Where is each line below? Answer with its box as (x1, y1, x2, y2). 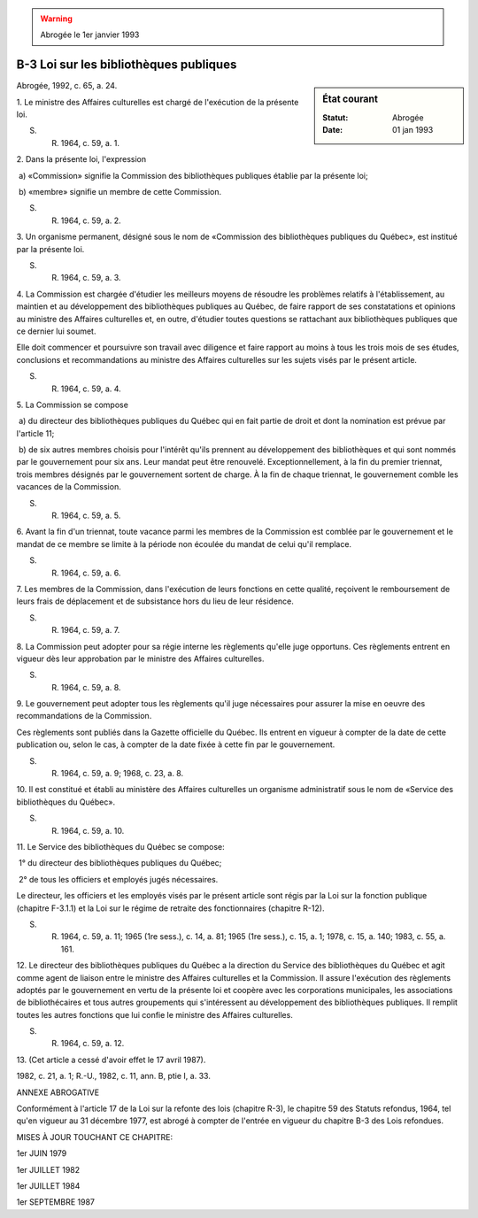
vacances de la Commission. (16, 482, 121, 492)
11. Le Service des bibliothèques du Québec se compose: (16, 842, 225, 852)
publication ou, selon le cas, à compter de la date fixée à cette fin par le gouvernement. (16, 739, 335, 750)
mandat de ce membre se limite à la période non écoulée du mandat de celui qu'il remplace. (16, 538, 352, 549)
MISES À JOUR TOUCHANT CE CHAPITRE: (16, 1131, 173, 1142)
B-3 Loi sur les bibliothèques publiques (16, 58, 237, 73)
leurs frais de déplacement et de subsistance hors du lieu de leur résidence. (16, 596, 294, 606)
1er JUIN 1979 (16, 1148, 67, 1159)
